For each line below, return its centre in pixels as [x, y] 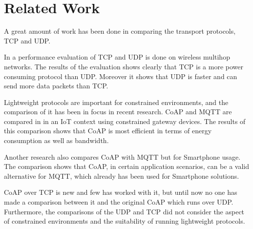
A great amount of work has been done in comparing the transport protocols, [120, 31]
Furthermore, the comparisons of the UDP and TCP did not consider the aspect [124, 211]
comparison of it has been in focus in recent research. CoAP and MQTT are [118, 112]
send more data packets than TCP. [56, 86]
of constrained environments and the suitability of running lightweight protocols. [125, 221]
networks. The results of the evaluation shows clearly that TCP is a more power [124, 66]
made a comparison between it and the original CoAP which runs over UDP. [119, 202]
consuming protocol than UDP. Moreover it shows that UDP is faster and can [121, 76]
